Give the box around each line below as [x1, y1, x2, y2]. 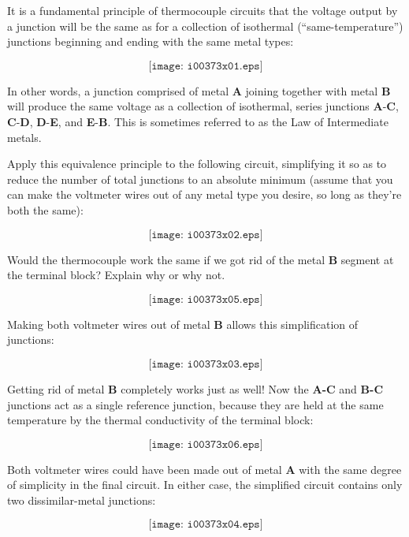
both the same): [7, 201, 84, 218]
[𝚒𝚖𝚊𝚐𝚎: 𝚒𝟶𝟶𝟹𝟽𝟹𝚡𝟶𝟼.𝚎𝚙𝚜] [148, 438, 263, 450]
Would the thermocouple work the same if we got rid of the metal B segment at [7, 251, 394, 267]
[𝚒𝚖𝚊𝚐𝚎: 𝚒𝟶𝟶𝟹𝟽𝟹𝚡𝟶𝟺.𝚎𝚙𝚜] [148, 519, 263, 531]
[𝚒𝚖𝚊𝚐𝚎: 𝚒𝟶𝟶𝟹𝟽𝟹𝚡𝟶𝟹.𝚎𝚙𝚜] [148, 358, 263, 370]
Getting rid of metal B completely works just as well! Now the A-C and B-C [7, 380, 384, 397]
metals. [7, 129, 42, 145]
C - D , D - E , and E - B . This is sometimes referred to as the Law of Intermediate [7, 113, 389, 129]
